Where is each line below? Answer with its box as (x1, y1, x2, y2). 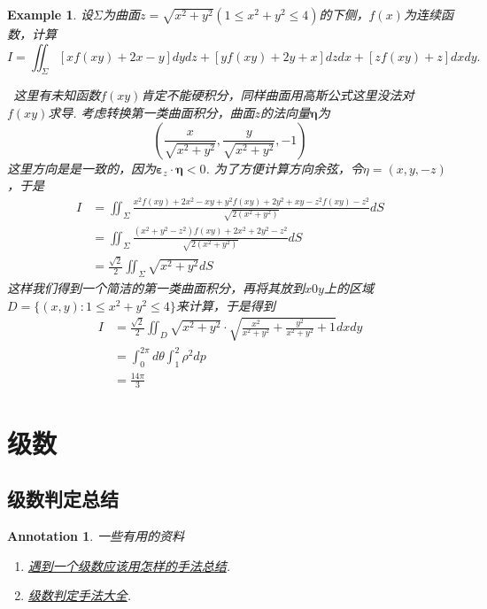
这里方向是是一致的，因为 (7, 158, 156, 177)
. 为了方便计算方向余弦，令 (205, 158, 363, 177)
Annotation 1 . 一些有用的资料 (7, 527, 184, 545)
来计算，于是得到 (175, 296, 275, 314)
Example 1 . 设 (7, 5, 94, 23)
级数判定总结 (7, 485, 119, 513)
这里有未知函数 (13, 86, 101, 104)
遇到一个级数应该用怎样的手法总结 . (27, 556, 231, 574)
